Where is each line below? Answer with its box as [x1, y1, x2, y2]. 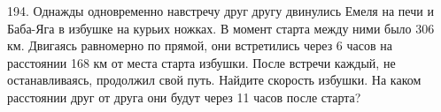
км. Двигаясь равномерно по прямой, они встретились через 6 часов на [7, 36, 392, 55]
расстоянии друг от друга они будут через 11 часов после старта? [7, 87, 361, 106]
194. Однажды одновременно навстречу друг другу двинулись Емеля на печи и [7, 2, 434, 19]
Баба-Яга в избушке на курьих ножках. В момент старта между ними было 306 [7, 19, 435, 37]
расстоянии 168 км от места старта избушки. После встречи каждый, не [7, 53, 396, 71]
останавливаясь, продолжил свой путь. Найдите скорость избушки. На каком [7, 71, 422, 89]
